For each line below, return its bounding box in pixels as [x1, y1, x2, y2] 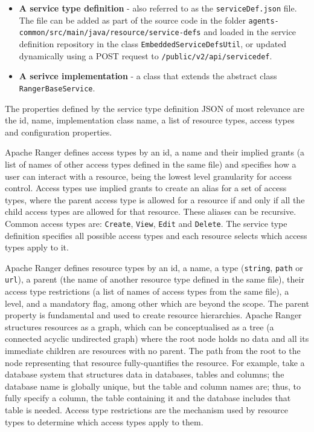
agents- [248, 16, 279, 25]
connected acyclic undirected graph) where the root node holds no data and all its [5, 332, 309, 345]
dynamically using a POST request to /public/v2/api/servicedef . [19, 49, 272, 62]
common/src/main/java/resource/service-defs [19, 28, 201, 38]
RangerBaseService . [19, 81, 95, 94]
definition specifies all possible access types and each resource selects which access [5, 229, 307, 241]
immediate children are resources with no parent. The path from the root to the [5, 344, 301, 356]
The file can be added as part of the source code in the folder [19, 13, 246, 26]
